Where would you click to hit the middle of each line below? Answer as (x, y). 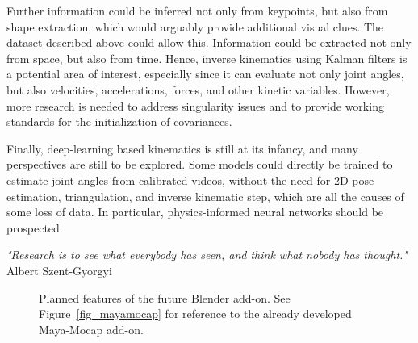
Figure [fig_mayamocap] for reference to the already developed (195, 314)
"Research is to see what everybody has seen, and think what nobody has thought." (207, 255)
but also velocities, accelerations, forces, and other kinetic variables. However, (198, 89)
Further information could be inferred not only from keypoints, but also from (197, 10)
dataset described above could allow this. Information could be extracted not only (209, 42)
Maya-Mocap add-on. (91, 329)
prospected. (35, 227)
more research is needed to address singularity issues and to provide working (195, 105)
